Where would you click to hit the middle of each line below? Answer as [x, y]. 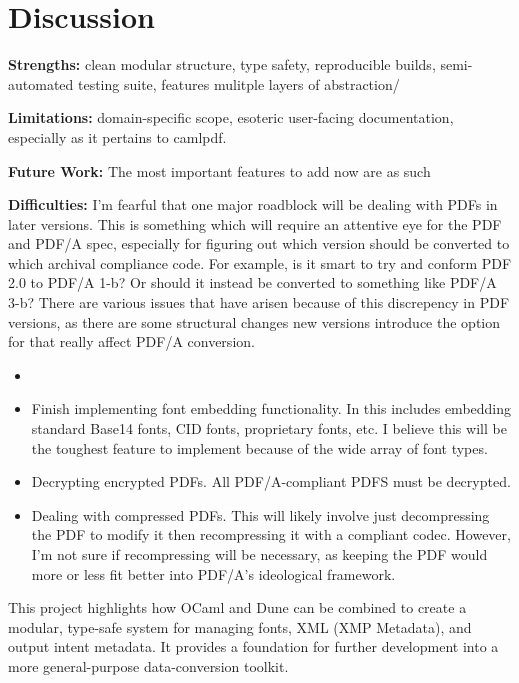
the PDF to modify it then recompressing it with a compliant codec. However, [271, 534]
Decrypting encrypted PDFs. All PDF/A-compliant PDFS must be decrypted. [271, 481]
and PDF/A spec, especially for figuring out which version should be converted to [259, 243]
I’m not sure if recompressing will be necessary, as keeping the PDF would [259, 554]
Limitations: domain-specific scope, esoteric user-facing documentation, [231, 117]
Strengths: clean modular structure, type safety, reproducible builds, [222, 64]
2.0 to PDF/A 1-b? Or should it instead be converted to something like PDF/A [252, 282]
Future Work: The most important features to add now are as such [219, 170]
